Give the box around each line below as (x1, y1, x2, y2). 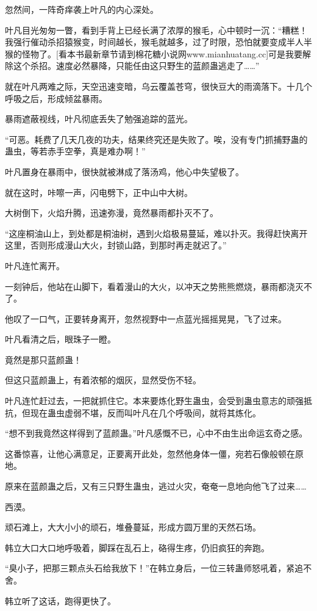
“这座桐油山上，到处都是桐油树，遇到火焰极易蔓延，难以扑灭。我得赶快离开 (5, 226, 308, 239)
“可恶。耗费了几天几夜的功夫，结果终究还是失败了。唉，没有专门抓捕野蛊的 (5, 132, 308, 145)
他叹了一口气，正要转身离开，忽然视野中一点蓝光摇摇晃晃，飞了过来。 (5, 312, 287, 325)
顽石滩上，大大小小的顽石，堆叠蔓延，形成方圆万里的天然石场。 (5, 521, 261, 533)
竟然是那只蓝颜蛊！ (5, 353, 82, 366)
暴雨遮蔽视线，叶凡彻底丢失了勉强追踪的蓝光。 (5, 112, 193, 125)
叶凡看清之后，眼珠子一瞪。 (5, 333, 116, 345)
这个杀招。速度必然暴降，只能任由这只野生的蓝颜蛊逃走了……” (13, 59, 260, 72)
